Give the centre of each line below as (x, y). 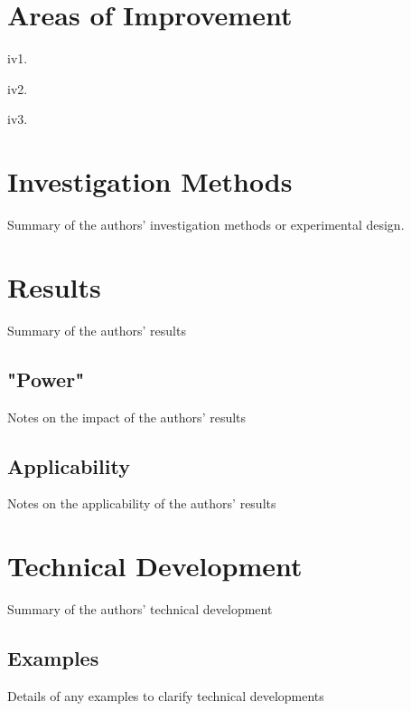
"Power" (46, 379)
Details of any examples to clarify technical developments (166, 695)
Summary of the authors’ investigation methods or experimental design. (206, 225)
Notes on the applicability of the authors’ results (142, 503)
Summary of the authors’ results (97, 330)
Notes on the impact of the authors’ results (127, 417)
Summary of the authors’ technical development (140, 609)
